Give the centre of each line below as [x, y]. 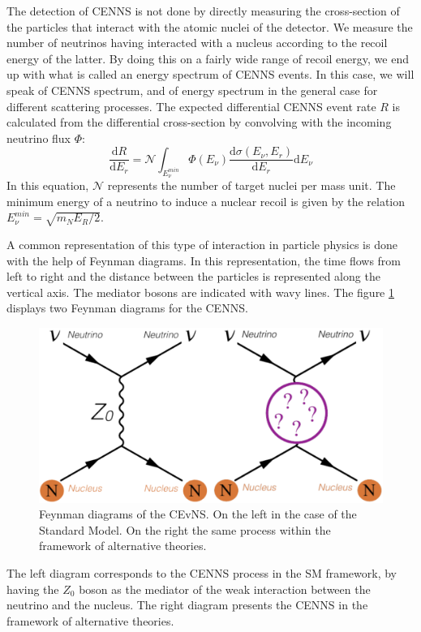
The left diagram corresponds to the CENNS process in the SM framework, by [202, 573]
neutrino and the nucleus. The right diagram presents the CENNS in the [187, 605]
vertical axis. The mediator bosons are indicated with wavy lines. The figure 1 [201, 292]
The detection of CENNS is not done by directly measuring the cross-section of [203, 11]
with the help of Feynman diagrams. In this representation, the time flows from [204, 260]
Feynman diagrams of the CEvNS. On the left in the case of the [198, 514]
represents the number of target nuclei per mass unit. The [251, 185]
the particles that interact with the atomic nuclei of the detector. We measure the [210, 26]
